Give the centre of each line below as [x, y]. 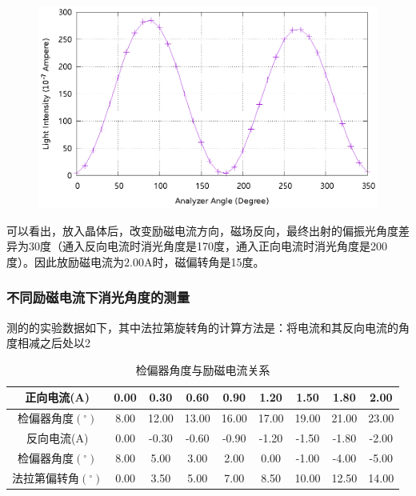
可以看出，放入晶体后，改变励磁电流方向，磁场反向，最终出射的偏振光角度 [202, 230]
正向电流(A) [57, 397]
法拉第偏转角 [46, 477]
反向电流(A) [57, 438]
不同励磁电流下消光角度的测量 [98, 297]
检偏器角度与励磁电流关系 [203, 369]
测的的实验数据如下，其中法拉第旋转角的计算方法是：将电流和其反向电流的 [202, 327]
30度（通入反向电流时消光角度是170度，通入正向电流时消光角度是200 [208, 246]
